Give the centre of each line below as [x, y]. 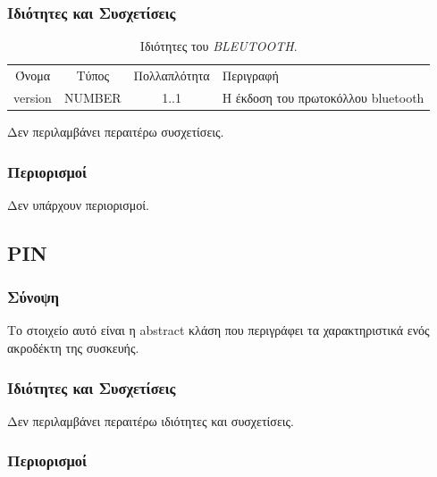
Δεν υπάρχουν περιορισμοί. [78, 204]
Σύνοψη [34, 297]
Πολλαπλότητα [172, 75]
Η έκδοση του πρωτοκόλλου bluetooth [323, 97]
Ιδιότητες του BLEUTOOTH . [218, 46]
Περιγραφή [250, 75]
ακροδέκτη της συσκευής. [73, 347]
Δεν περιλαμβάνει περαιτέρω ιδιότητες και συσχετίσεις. [151, 420]
